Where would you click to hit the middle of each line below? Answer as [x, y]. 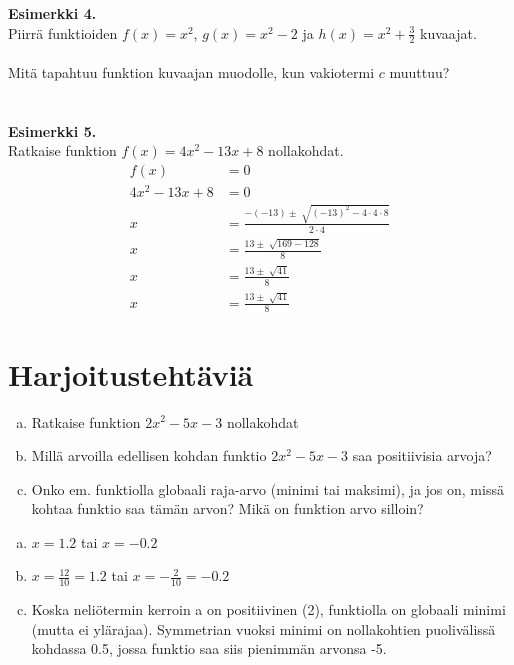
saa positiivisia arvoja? [422, 455]
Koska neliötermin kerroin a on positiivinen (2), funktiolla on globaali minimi [268, 609]
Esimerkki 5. [52, 130]
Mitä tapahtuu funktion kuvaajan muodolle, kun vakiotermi [191, 72]
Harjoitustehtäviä [131, 373]
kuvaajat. [448, 32]
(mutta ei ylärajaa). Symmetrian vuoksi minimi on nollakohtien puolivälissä [263, 628]
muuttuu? [419, 72]
